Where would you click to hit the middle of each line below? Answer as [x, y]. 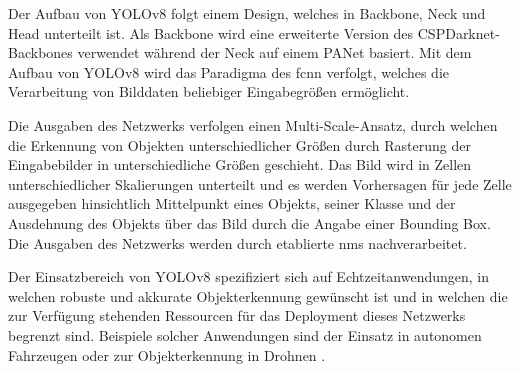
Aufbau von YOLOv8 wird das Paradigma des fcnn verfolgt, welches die [228, 71]
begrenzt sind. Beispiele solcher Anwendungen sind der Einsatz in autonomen [245, 334]
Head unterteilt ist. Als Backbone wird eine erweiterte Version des [211, 32]
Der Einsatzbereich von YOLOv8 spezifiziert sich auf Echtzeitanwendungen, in [249, 276]
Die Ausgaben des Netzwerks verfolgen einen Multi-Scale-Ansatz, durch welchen [253, 124]
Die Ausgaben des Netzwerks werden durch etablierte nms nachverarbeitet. [237, 242]
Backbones [40, 52]
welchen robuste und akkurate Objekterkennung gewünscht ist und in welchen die [258, 295]
